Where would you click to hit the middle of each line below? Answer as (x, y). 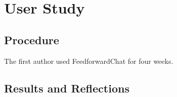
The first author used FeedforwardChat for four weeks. (89, 61)
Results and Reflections (67, 88)
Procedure (32, 39)
